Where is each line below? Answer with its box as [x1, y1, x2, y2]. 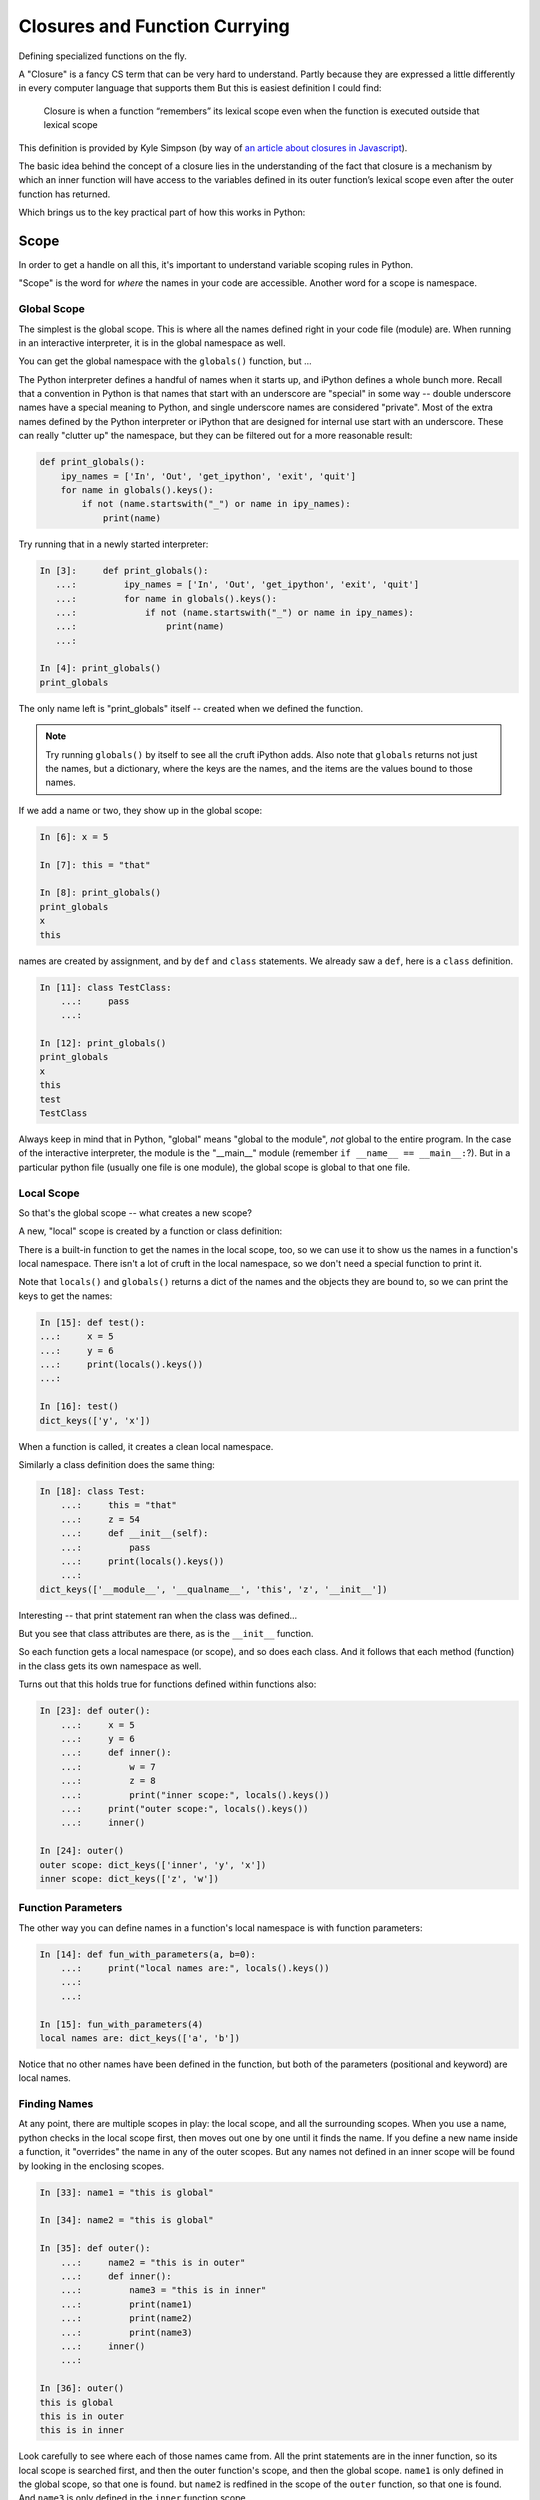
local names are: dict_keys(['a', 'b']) [39, 2032, 240, 2044]
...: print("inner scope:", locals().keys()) [60, 1789, 330, 1800]
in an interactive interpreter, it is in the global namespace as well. [18, 336, 286, 349]
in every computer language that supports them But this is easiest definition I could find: [18, 82, 382, 94]
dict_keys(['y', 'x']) [39, 1415, 151, 1426]
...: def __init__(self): [60, 1528, 209, 1539]
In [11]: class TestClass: [39, 981, 172, 993]
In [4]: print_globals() [39, 663, 162, 674]
